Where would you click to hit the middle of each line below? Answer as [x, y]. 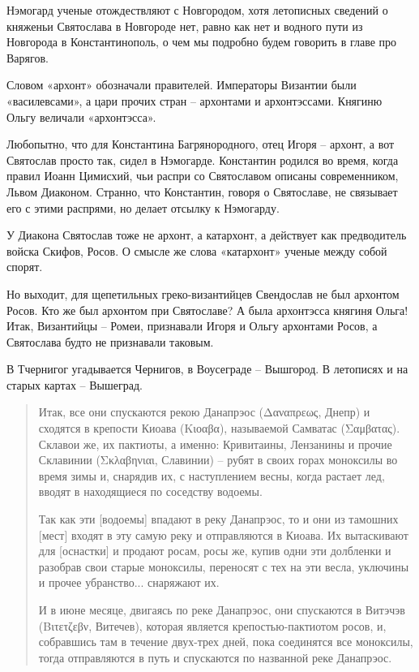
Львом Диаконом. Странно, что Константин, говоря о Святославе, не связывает [202, 191]
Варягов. [28, 57]
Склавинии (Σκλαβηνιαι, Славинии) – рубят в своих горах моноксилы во [218, 460]
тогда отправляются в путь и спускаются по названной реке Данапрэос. [215, 657]
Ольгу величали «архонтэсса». [81, 116]
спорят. [25, 267]
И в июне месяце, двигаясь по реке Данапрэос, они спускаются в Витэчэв [222, 610]
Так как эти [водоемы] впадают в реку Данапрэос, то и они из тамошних [218, 519]
